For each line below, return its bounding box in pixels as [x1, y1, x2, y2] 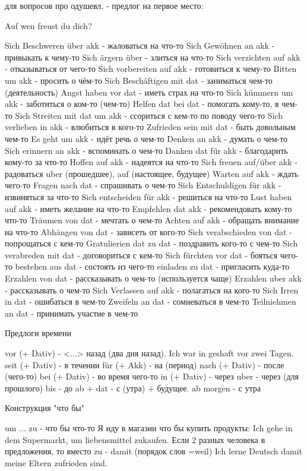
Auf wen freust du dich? [5, 19, 92, 31]
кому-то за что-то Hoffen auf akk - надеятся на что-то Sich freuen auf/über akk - [5, 156, 297, 168]
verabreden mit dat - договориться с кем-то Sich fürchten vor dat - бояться [5, 248, 278, 261]
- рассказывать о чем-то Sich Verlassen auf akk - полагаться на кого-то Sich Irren [5, 283, 299, 296]
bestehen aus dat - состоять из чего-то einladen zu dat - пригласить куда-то [15, 260, 290, 273]
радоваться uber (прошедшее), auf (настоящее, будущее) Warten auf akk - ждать [5, 167, 299, 179]
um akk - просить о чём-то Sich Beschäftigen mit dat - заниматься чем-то [5, 74, 273, 86]
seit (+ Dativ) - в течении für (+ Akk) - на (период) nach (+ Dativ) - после [5, 358, 284, 371]
